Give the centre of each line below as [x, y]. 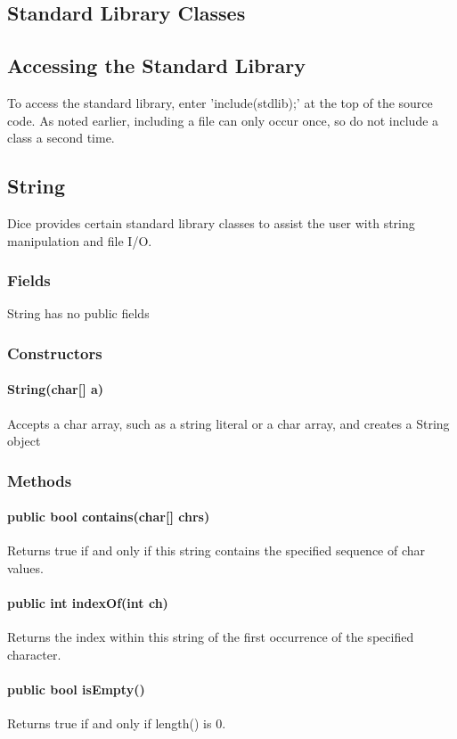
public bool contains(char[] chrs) [109, 517]
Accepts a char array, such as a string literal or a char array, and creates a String [228, 423]
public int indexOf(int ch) [88, 603]
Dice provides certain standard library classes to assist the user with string [211, 222]
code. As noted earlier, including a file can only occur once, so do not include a [223, 120]
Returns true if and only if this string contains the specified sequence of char [216, 550]
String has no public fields [78, 313]
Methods [40, 480]
